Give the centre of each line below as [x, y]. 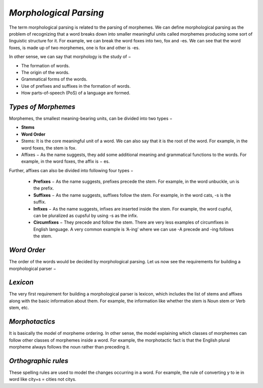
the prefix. [44, 188]
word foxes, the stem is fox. [49, 148]
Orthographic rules [39, 361]
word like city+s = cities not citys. [43, 379]
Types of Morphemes [42, 107]
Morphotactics [32, 322]
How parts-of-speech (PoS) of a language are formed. [76, 93]
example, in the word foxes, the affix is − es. [66, 161]
